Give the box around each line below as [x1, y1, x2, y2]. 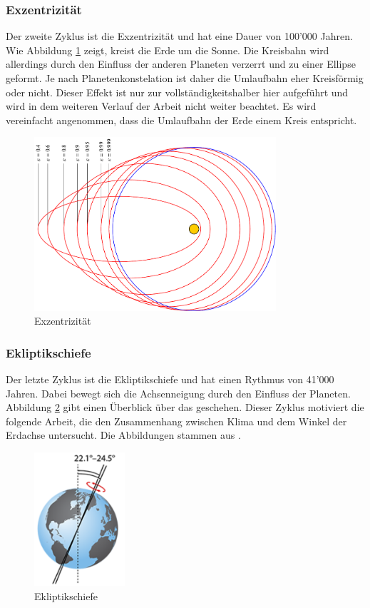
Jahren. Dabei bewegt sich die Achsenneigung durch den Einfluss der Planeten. [6, 385, 351, 400]
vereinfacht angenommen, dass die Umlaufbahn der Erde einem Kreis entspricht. [6, 112, 357, 127]
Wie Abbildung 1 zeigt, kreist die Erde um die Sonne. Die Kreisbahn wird [6, 42, 329, 57]
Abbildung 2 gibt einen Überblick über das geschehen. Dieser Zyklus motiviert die [6, 400, 364, 415]
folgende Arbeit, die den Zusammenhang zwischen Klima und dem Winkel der [6, 413, 347, 428]
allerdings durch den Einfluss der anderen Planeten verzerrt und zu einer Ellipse [6, 56, 356, 71]
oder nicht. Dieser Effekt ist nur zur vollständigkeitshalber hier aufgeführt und [6, 84, 349, 99]
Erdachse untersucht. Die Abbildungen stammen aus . [6, 427, 241, 442]
